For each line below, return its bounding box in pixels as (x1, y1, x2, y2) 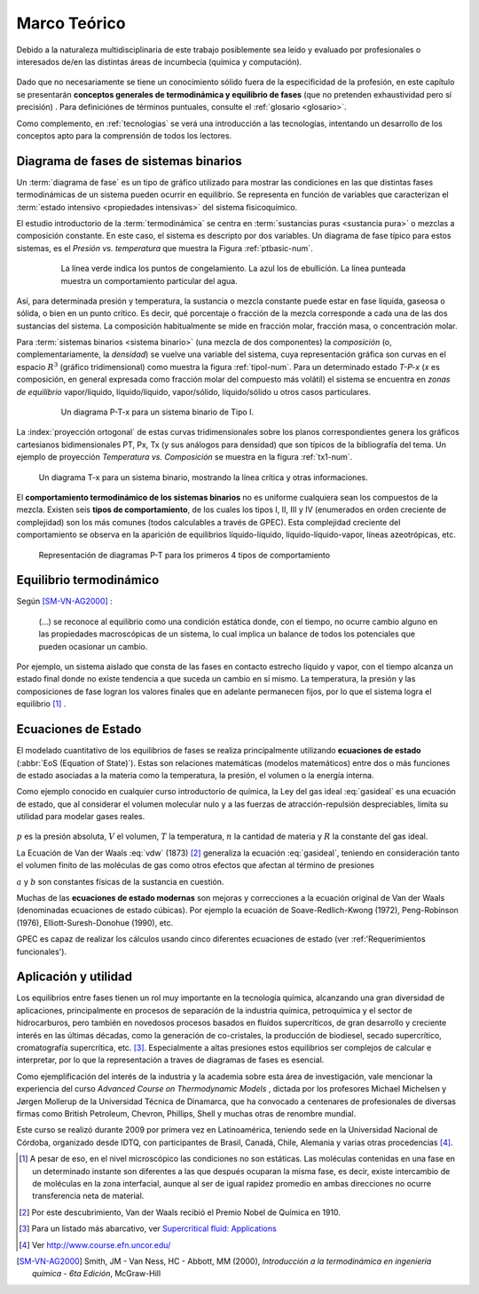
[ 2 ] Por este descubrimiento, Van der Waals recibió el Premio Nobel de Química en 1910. (19, 1207, 342, 1218)
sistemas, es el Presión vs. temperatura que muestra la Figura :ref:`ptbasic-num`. (16, 242, 314, 253)
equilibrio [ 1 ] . (16, 698, 67, 709)
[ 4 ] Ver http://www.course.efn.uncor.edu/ (19, 1239, 171, 1251)
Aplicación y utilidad (16, 969, 133, 984)
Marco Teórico (16, 13, 126, 33)
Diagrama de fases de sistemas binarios (16, 154, 243, 169)
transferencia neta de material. (32, 1190, 145, 1202)
